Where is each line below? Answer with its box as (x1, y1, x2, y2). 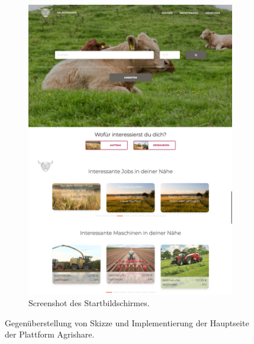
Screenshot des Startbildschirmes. (28, 297, 150, 309)
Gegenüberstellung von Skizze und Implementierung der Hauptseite (5, 316, 249, 329)
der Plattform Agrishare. (5, 328, 95, 340)
